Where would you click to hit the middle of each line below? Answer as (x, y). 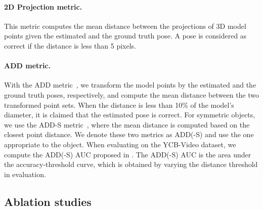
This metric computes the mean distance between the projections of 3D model (125, 26)
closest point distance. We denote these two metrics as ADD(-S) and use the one (129, 134)
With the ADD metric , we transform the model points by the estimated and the (130, 85)
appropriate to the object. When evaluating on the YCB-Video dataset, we (120, 144)
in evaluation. (25, 174)
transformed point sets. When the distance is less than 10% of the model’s (119, 104)
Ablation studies (48, 201)
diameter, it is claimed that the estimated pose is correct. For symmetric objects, (130, 115)
